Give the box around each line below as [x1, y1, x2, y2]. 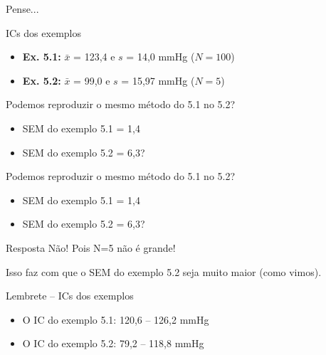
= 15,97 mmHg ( [121, 73, 195, 88]
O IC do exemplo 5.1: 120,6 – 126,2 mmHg [22, 312, 209, 327]
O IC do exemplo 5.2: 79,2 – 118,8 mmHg [22, 336, 204, 351]
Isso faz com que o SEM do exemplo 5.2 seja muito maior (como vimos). [6, 264, 322, 279]
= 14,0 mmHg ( [126, 49, 195, 64]
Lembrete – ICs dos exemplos [6, 288, 134, 303]
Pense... [6, 1, 39, 16]
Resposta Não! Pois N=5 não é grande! [6, 240, 176, 255]
